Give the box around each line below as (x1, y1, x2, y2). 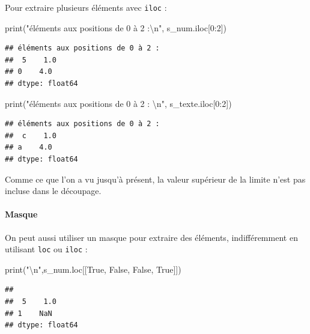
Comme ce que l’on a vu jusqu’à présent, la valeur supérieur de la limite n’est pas (5, 172, 306, 185)
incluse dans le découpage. (5, 184, 102, 197)
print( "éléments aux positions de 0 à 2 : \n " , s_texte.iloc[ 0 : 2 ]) (5, 97, 232, 109)
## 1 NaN (5, 309, 52, 318)
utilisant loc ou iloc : (5, 243, 88, 255)
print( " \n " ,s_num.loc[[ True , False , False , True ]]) (5, 263, 181, 275)
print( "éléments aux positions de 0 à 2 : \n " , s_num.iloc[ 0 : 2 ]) (5, 21, 227, 34)
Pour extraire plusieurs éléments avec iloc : (5, 1, 167, 13)
